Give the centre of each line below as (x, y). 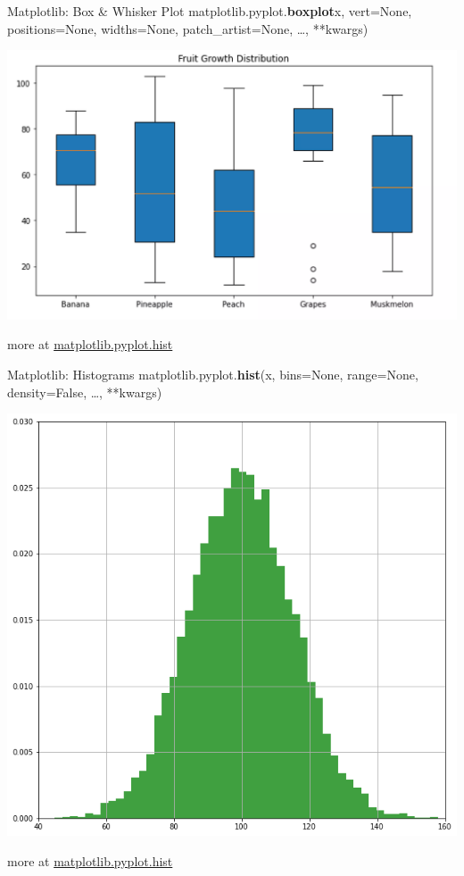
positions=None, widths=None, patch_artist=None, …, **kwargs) (188, 28)
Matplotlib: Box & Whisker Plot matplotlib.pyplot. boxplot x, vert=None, (210, 11)
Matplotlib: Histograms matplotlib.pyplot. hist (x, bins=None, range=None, (213, 375)
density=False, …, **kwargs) (85, 392)
